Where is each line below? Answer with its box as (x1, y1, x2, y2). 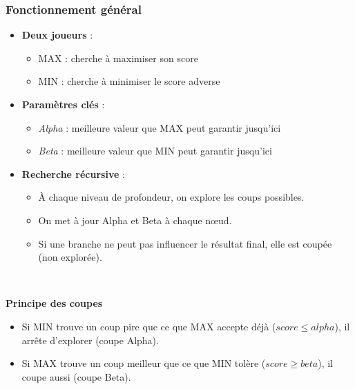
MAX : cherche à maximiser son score (38, 50, 198, 65)
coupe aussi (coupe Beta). (21, 369, 131, 383)
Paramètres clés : (21, 97, 105, 111)
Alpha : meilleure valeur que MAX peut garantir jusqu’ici (38, 120, 281, 134)
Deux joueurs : (21, 28, 93, 42)
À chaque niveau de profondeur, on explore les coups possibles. (38, 190, 305, 204)
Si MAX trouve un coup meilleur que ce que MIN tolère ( (21, 356, 266, 370)
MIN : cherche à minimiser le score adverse (38, 74, 220, 88)
